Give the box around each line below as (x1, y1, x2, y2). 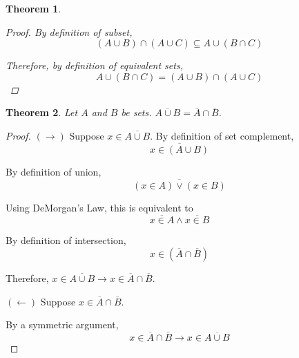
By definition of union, (6, 164, 102, 178)
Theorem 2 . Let (6, 105, 78, 120)
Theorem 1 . (6, 1, 61, 15)
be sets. (121, 105, 152, 120)
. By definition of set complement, (150, 128, 294, 142)
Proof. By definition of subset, (6, 24, 133, 39)
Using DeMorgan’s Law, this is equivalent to (6, 200, 193, 214)
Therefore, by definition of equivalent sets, (6, 58, 183, 73)
